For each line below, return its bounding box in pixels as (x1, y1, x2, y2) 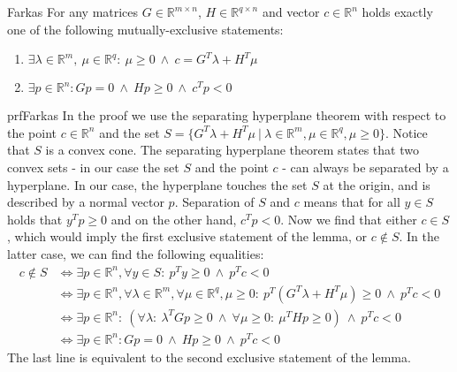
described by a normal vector (7, 193, 164, 211)
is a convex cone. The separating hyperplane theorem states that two (45, 140, 419, 159)
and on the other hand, (110, 209, 237, 228)
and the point (194, 157, 269, 176)
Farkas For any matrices (7, 3, 139, 20)
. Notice (385, 123, 428, 141)
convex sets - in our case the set (7, 157, 179, 176)
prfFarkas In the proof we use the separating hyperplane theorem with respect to (7, 106, 446, 125)
